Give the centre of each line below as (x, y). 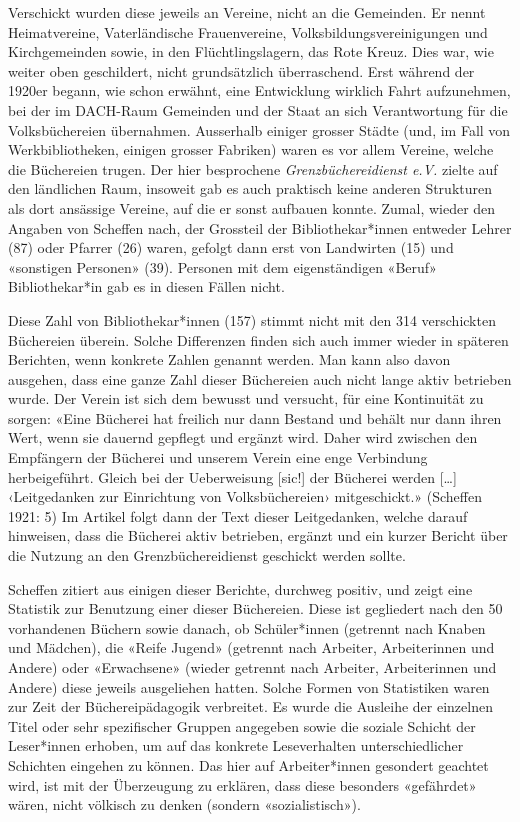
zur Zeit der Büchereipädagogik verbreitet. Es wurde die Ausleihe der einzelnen (250, 706)
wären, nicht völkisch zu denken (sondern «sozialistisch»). (184, 804)
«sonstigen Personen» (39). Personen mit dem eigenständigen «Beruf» (222, 266)
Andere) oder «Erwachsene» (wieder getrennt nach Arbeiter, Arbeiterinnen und (252, 667)
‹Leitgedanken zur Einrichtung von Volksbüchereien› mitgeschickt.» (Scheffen (245, 496)
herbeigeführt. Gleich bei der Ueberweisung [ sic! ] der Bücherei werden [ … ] (232, 476)
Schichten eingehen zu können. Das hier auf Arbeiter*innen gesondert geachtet (248, 764)
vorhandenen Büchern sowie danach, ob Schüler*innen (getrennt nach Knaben (247, 627)
